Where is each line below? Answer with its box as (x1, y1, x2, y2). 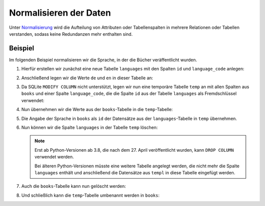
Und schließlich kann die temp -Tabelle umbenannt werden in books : (21, 192, 159, 198)
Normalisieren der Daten (9, 7, 111, 18)
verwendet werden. (34, 154, 74, 160)
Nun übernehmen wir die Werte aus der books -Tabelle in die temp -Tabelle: (21, 107, 173, 113)
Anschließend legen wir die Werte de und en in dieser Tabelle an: (21, 75, 153, 81)
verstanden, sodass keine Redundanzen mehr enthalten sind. (9, 31, 133, 37)
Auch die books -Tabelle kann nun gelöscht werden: (21, 183, 126, 189)
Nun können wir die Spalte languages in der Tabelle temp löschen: (21, 124, 158, 130)
